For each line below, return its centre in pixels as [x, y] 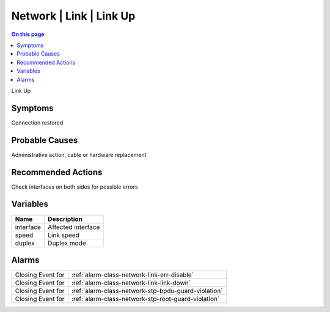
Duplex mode [67, 243]
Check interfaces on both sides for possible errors [75, 187]
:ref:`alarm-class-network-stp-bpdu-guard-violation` [147, 291]
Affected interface [74, 227]
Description [65, 219]
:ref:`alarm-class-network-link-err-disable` [133, 275]
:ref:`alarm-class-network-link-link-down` [131, 283]
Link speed [64, 235]
